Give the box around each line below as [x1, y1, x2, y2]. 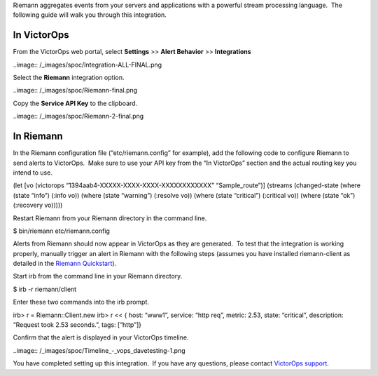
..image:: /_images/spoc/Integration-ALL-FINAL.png [13, 60, 162, 69]
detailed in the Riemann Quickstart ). [13, 260, 117, 268]
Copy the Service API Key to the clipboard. [13, 99, 138, 107]
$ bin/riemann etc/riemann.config [13, 227, 110, 235]
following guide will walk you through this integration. [13, 11, 167, 19]
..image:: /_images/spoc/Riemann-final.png [13, 86, 138, 95]
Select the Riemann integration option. [13, 74, 125, 82]
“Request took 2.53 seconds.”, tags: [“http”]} [13, 321, 141, 329]
